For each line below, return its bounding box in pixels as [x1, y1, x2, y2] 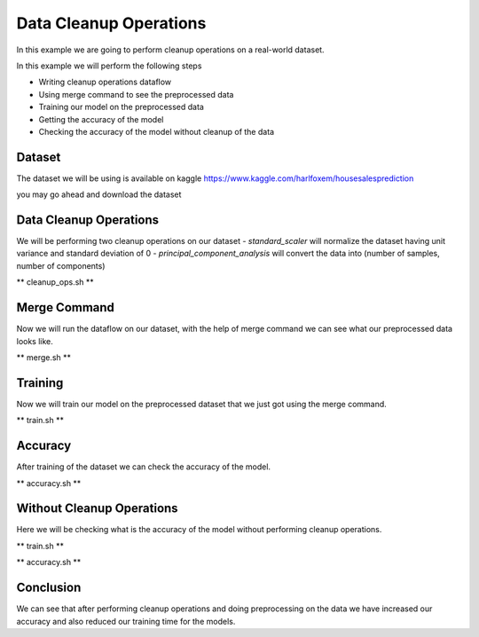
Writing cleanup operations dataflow [38, 76, 172, 88]
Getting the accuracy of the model [38, 114, 164, 124]
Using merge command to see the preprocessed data [38, 89, 234, 99]
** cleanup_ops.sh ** [16, 277, 95, 287]
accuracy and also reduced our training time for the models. [16, 616, 236, 626]
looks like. [16, 335, 53, 346]
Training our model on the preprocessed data [38, 102, 204, 113]
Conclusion [16, 580, 82, 595]
